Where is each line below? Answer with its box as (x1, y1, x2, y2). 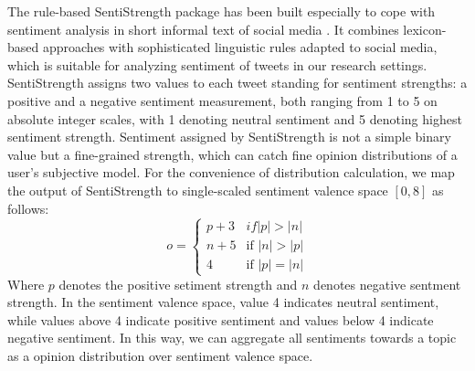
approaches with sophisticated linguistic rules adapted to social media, (42, 37, 438, 57)
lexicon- (403, 19, 447, 38)
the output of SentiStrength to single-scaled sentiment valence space (7, 180, 388, 199)
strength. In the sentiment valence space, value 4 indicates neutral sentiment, (7, 292, 439, 312)
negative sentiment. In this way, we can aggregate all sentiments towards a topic (7, 328, 457, 347)
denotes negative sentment (313, 274, 461, 293)
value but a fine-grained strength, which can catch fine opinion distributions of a (7, 144, 458, 164)
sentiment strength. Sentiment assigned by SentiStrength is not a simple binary (7, 127, 451, 146)
